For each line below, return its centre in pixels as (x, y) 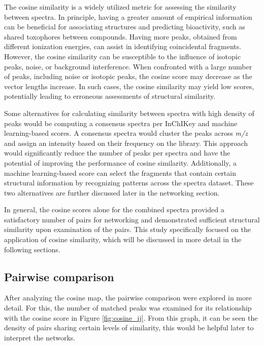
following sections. (32, 249)
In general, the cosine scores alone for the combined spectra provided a (114, 209)
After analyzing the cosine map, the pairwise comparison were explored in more (128, 298)
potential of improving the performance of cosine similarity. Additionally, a (121, 162)
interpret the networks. (40, 337)
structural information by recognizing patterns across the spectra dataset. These (129, 183)
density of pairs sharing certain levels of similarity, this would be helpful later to (129, 328)
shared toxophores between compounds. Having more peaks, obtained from (121, 36)
